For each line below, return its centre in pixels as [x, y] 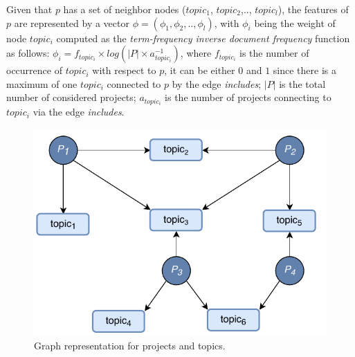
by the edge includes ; [217, 83]
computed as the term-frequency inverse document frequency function [203, 38]
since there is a [304, 70]
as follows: [28, 53]
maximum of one [42, 83]
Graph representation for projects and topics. [130, 345]
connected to [134, 83]
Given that [29, 9]
